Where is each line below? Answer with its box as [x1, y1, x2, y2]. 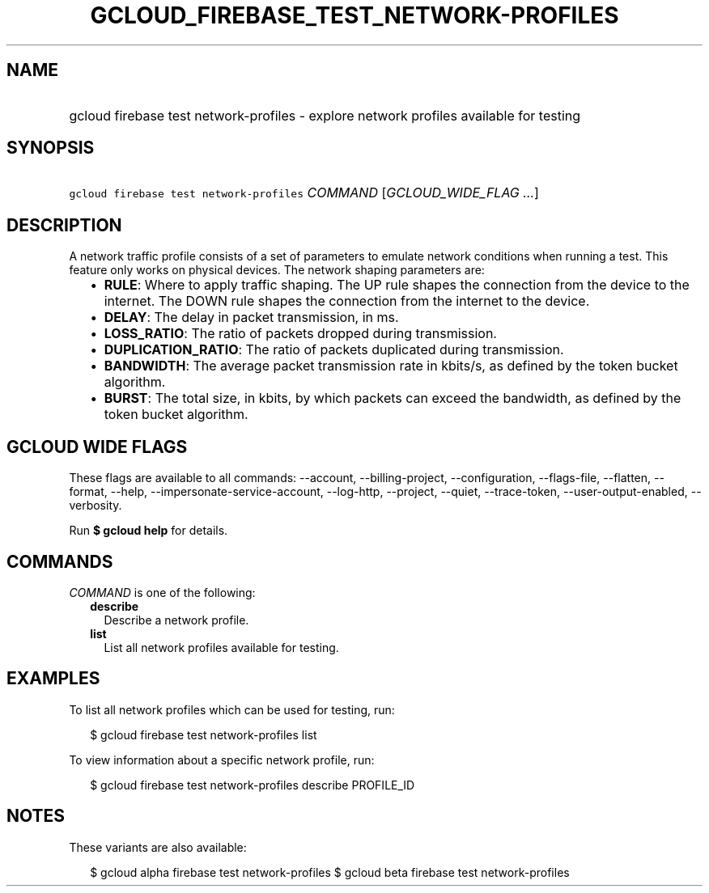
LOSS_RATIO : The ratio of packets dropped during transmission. [104, 325, 497, 342]
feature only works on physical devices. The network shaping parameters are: [69, 263, 485, 277]
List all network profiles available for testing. [104, 640, 339, 654]
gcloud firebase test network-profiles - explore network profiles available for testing [69, 107, 581, 124]
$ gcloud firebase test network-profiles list [90, 727, 317, 742]
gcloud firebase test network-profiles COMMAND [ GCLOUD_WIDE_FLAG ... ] [69, 184, 539, 201]
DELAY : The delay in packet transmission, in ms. [104, 309, 399, 326]
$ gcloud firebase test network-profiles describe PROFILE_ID [90, 777, 415, 792]
